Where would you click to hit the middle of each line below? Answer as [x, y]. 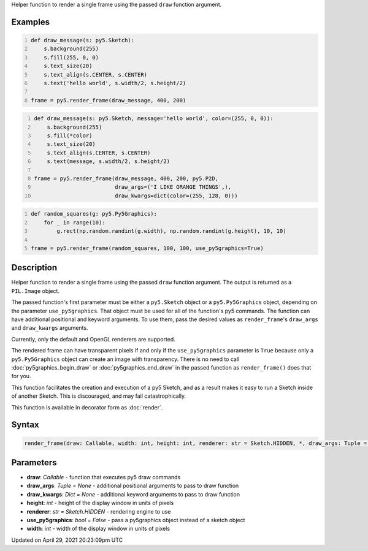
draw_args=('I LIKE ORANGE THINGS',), [173, 187]
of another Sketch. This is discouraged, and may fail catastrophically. [99, 396]
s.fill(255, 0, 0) [71, 57]
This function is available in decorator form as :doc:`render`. [87, 407]
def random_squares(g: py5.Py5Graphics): [94, 214]
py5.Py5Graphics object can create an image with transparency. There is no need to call [125, 359]
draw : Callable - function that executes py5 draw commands [104, 477]
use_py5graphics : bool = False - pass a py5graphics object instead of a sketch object [136, 520]
